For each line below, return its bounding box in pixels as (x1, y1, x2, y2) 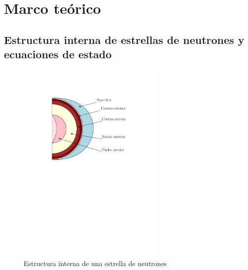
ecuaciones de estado (4, 46, 112, 62)
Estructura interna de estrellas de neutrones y (4, 32, 245, 47)
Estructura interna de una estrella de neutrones (24, 258, 167, 268)
